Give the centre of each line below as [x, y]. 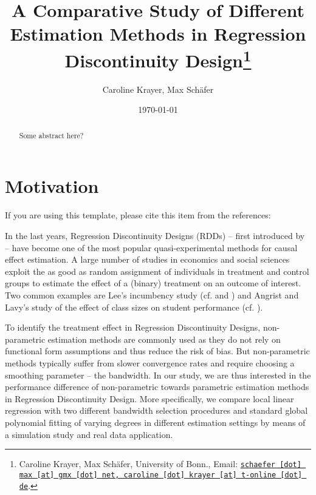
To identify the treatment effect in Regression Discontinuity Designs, [133, 327]
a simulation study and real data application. [89, 434]
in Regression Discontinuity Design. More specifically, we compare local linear [149, 398]
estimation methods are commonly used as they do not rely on [164, 339]
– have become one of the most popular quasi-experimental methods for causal [151, 247]
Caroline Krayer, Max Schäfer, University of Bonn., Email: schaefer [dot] [160, 464]
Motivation [52, 186]
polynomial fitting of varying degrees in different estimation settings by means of [155, 422]
